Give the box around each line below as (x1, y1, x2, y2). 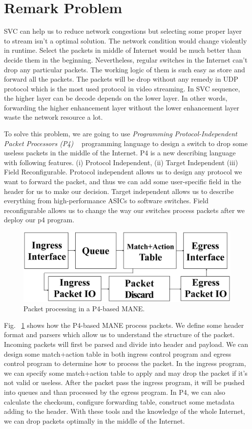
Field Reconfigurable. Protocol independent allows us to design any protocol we (4, 167, 242, 177)
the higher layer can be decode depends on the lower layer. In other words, (4, 93, 228, 103)
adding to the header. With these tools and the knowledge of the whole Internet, (4, 406, 245, 416)
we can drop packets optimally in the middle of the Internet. (4, 415, 185, 426)
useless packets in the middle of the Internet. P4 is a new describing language (4, 148, 236, 158)
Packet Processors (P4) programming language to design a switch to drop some (4, 138, 248, 148)
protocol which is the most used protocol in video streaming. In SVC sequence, (4, 83, 240, 93)
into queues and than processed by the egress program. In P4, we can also (4, 387, 226, 397)
